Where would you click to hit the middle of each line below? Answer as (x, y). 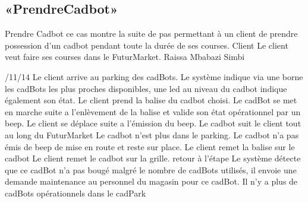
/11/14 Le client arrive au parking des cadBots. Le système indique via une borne (154, 76)
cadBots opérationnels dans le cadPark (76, 193)
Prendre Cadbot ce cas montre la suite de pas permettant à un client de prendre (151, 34)
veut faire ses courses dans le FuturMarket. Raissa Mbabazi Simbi (125, 57)
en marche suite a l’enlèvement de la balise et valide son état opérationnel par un (153, 111)
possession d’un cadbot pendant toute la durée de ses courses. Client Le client (147, 45)
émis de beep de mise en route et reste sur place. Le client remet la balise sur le (150, 146)
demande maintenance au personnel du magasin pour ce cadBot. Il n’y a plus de (151, 181)
